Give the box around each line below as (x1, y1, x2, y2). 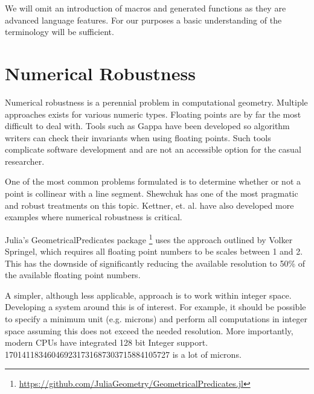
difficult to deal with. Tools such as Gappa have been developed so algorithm (5, 119, 290, 132)
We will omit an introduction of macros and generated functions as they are (5, 2, 286, 14)
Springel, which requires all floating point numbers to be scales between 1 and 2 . (5, 245, 303, 258)
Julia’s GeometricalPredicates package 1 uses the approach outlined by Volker (5, 231, 293, 246)
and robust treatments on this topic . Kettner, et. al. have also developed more (5, 199, 294, 211)
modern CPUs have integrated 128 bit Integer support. (5, 336, 208, 349)
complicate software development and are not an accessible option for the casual (5, 143, 301, 156)
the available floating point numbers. (5, 268, 141, 281)
